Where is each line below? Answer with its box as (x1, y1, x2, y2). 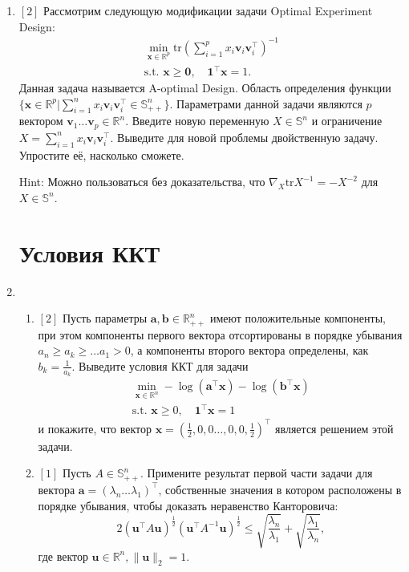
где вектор (38, 547, 88, 564)
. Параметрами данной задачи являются (169, 95, 362, 112)
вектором (18, 112, 63, 129)
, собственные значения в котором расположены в (158, 481, 402, 497)
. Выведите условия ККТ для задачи (71, 357, 249, 374)
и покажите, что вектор (38, 420, 152, 436)
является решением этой (275, 420, 394, 436)
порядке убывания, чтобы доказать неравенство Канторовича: (38, 497, 338, 513)
